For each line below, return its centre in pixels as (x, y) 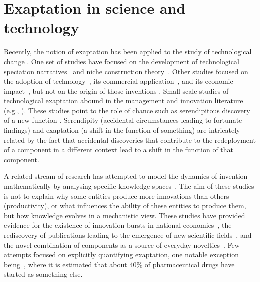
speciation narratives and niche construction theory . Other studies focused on (126, 71)
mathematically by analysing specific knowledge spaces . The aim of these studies (129, 186)
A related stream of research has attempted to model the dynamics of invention (126, 176)
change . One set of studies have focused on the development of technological (122, 61)
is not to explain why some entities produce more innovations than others (117, 195)
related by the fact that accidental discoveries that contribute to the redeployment (130, 140)
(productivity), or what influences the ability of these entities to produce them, (125, 205)
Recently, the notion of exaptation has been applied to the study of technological (128, 52)
